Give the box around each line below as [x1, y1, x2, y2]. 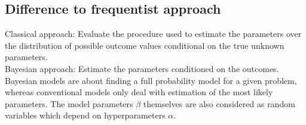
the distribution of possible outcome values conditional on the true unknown [5, 39, 284, 51]
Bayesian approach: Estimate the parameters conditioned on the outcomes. [5, 62, 279, 74]
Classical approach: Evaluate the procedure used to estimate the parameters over [5, 27, 302, 40]
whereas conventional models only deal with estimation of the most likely [5, 86, 273, 98]
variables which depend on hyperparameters [5, 109, 166, 121]
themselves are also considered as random [143, 97, 295, 110]
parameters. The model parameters [5, 97, 133, 110]
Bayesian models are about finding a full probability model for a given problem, [5, 74, 297, 86]
